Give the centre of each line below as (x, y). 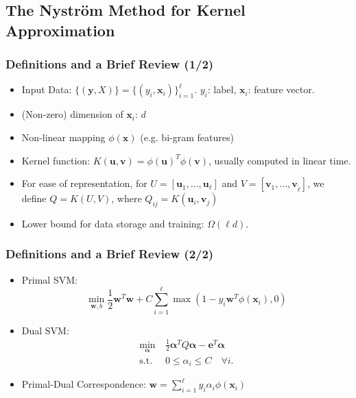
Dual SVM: (45, 330)
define (34, 198)
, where (127, 198)
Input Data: (47, 89)
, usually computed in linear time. (280, 160)
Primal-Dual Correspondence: (84, 384)
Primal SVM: (49, 279)
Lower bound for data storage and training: (113, 223)
